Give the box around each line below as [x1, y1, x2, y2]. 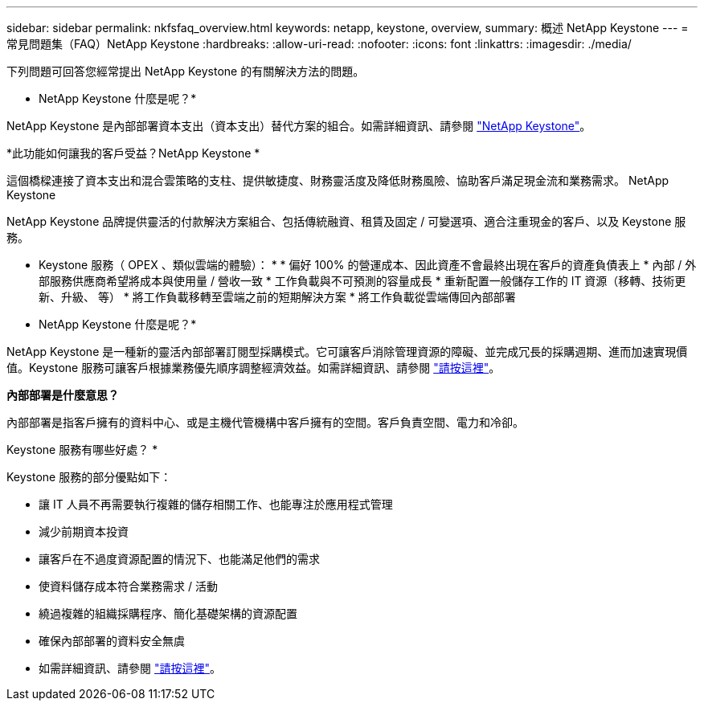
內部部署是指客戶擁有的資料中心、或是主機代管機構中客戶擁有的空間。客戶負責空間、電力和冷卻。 [6, 415, 524, 429]
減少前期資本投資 [39, 525, 129, 538]
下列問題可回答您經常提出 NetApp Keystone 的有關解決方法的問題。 [6, 64, 365, 78]
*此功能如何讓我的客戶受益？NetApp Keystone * [6, 146, 260, 160]
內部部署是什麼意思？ [6, 388, 119, 402]
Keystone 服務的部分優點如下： [6, 470, 172, 484]
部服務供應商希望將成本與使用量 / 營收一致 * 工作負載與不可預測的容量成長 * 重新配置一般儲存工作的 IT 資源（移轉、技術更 [39, 274, 686, 288]
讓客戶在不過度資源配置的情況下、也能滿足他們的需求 [39, 552, 320, 566]
